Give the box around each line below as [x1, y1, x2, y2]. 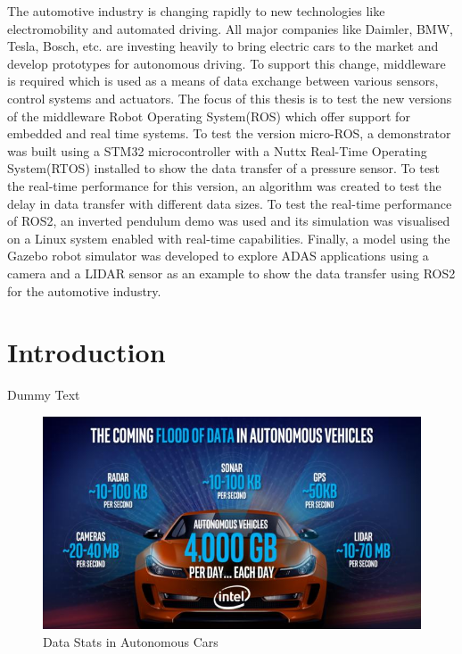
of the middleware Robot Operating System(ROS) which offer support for [7, 106, 410, 125]
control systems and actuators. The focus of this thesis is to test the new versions [7, 88, 452, 107]
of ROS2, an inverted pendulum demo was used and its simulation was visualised [7, 211, 450, 230]
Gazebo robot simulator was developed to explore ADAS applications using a [7, 246, 429, 265]
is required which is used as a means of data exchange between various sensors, [7, 71, 439, 90]
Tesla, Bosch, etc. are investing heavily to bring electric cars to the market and [7, 37, 439, 55]
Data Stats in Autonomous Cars [43, 633, 219, 651]
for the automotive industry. [7, 281, 161, 300]
